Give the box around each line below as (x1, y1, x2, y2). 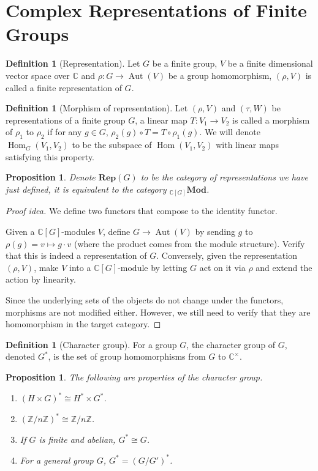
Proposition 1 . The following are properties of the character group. (6, 370, 263, 383)
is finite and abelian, (39, 432, 116, 445)
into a (69, 261, 91, 273)
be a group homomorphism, (168, 69, 272, 81)
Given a (6, 224, 35, 237)
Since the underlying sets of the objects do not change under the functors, (6, 293, 284, 306)
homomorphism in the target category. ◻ (6, 317, 161, 330)
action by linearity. (6, 273, 76, 286)
